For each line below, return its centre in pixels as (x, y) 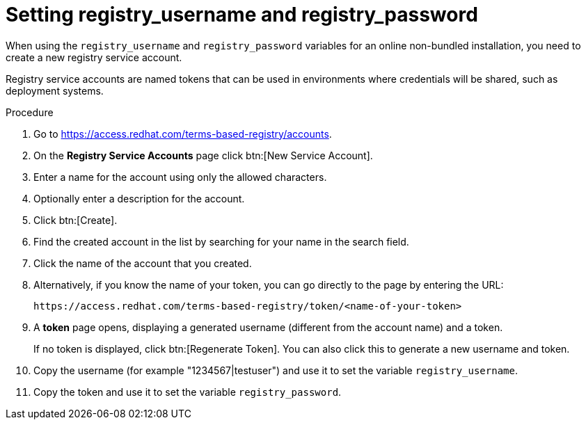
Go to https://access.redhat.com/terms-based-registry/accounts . (183, 134)
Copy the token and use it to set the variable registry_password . (188, 392)
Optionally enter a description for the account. (139, 198)
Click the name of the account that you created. (143, 263)
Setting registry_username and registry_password (242, 15)
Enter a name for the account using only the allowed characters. (180, 177)
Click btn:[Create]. (76, 220)
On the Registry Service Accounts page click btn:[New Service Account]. (203, 155)
